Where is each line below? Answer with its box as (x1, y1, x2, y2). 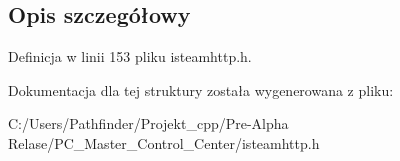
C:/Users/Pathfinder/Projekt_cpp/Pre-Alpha (8, 113, 289, 134)
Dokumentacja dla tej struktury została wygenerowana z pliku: (8, 79, 394, 100)
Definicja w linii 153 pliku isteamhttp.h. (8, 46, 252, 67)
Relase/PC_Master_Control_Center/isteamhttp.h (8, 132, 320, 153)
